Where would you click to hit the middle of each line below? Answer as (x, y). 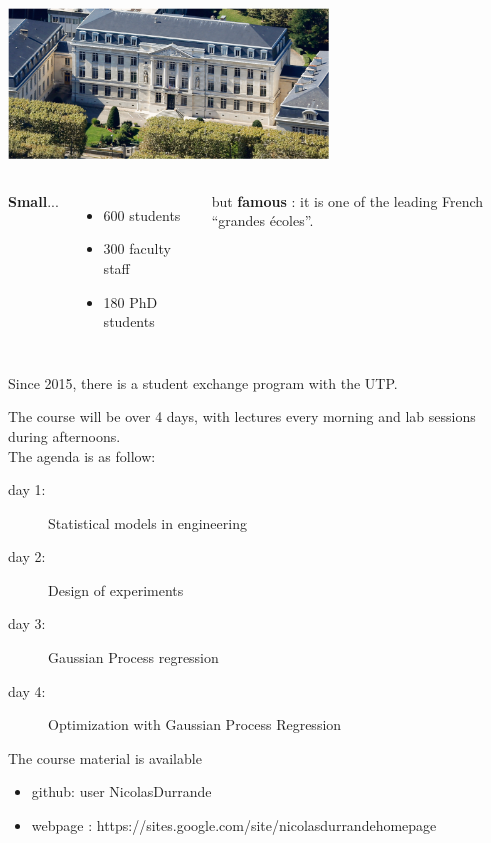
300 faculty (137, 248)
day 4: (27, 690)
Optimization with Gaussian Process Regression (195, 724)
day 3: (27, 623)
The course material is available (105, 757)
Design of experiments (116, 589)
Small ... (33, 200)
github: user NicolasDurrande (121, 791)
